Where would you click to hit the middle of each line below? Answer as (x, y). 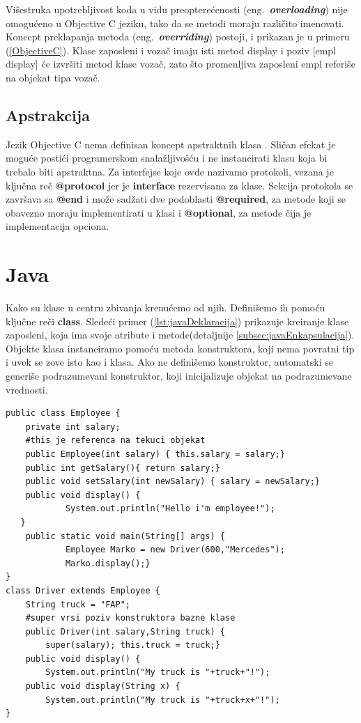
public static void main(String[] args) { (125, 536)
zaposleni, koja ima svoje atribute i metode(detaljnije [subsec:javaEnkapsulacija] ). (180, 335)
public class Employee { (63, 413)
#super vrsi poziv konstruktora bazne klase (130, 618)
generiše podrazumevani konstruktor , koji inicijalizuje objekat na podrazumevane (179, 376)
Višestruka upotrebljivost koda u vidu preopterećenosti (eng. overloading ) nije (177, 9)
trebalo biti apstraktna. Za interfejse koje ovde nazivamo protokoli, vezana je (170, 171)
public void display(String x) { (103, 686)
